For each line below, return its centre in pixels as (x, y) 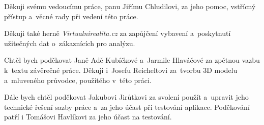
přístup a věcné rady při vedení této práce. (71, 16)
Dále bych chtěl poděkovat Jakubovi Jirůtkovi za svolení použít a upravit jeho (126, 97)
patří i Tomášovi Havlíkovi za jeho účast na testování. (88, 117)
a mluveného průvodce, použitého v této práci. (78, 80)
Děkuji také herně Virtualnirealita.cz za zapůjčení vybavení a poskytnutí (118, 33)
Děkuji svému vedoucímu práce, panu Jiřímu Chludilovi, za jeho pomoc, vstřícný (130, 6)
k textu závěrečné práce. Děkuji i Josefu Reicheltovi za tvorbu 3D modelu (121, 70)
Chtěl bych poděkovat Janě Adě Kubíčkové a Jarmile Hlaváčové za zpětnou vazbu (132, 60)
